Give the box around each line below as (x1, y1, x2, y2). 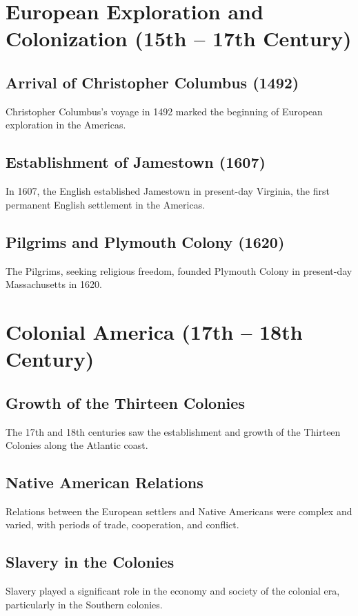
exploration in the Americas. (6, 117, 126, 132)
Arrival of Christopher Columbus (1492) (6, 71, 299, 93)
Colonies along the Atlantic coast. (6, 438, 148, 452)
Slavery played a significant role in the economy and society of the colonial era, (6, 584, 340, 598)
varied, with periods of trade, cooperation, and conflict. (6, 517, 239, 532)
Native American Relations (6, 472, 203, 493)
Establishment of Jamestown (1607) (6, 151, 266, 173)
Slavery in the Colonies (6, 551, 175, 572)
